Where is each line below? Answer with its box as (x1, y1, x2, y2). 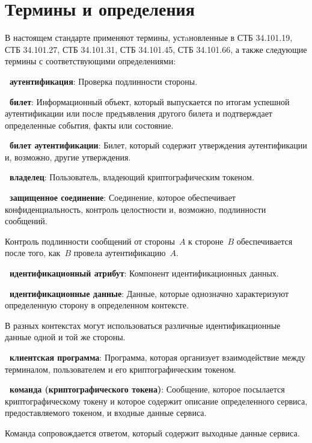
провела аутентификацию (73, 246, 166, 259)
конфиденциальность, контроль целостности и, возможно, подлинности (5, 203, 266, 215)
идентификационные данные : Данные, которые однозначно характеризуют (10, 287, 289, 299)
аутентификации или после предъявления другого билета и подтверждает (5, 107, 272, 120)
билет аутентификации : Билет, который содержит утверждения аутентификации (10, 139, 307, 151)
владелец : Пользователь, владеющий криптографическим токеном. (10, 171, 254, 183)
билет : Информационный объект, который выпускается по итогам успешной (10, 95, 290, 108)
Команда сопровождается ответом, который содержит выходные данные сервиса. (5, 426, 300, 439)
